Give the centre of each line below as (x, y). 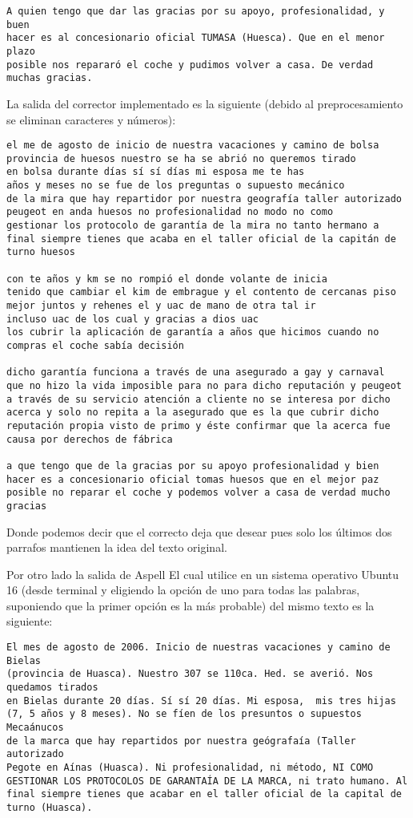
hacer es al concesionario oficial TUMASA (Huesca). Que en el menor (196, 38)
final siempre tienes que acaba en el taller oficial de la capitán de (201, 239)
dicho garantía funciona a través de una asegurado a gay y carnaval (196, 373)
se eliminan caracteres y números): (91, 119)
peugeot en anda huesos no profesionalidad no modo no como (170, 212)
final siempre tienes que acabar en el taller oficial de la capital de (204, 794)
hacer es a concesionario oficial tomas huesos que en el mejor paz (193, 479)
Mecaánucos (35, 727)
